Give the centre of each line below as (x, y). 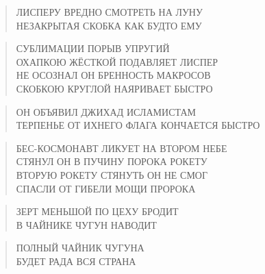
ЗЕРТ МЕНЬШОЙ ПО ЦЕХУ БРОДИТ (97, 211)
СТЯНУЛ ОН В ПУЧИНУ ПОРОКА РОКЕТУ (112, 161)
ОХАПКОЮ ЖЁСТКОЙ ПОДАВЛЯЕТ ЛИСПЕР (117, 61)
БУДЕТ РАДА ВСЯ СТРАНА (76, 261)
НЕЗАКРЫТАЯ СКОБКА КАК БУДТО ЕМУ (109, 25)
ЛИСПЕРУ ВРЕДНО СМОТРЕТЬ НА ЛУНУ (109, 12)
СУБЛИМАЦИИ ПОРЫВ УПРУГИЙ (93, 48)
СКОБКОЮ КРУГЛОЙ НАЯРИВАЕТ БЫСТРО (114, 88)
